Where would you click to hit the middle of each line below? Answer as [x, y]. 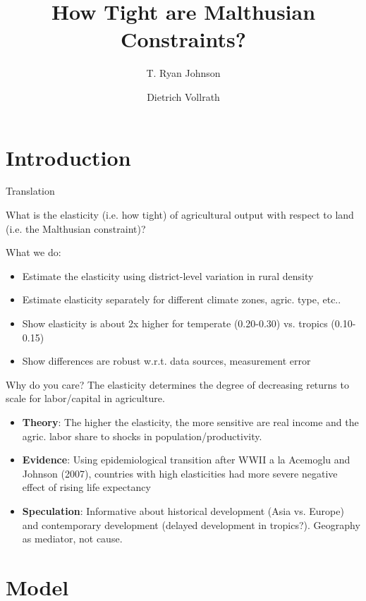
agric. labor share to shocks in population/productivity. [142, 436]
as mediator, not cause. [72, 539]
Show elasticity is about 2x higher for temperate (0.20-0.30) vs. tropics [175, 323]
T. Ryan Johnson [183, 73]
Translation [30, 191]
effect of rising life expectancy [86, 487]
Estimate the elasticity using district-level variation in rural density [168, 275]
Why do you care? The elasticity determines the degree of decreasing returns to [177, 384]
